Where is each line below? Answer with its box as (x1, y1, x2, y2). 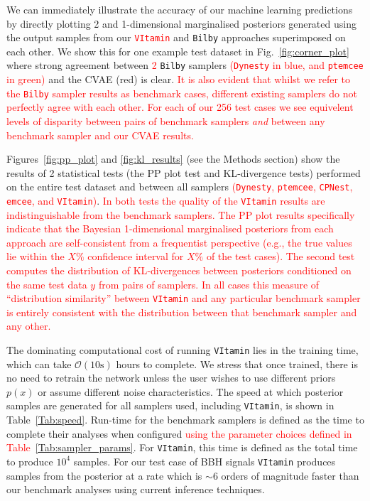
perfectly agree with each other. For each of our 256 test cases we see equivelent (6, 99, 354, 114)
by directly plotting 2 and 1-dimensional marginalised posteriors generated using (6, 16, 357, 31)
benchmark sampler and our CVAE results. (6, 127, 194, 142)
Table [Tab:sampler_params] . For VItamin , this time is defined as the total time (6, 440, 358, 455)
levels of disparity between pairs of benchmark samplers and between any (6, 113, 325, 128)
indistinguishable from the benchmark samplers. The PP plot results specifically (6, 207, 355, 222)
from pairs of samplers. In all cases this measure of (98, 276, 320, 291)
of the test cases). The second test (206, 249, 355, 264)
